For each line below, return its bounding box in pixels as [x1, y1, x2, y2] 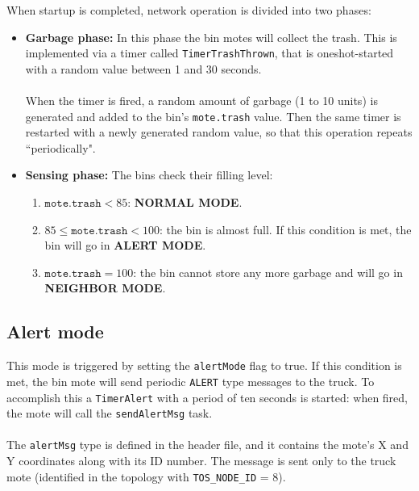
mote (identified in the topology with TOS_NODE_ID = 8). [6, 468, 286, 485]
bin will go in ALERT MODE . [44, 237, 206, 254]
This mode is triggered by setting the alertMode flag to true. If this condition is [6, 357, 402, 374]
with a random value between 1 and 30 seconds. [25, 60, 262, 77]
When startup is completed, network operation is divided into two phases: [6, 2, 371, 18]
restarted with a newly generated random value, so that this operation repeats [25, 124, 413, 141]
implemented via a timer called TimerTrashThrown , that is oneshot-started [25, 44, 394, 61]
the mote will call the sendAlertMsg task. [6, 405, 213, 422]
